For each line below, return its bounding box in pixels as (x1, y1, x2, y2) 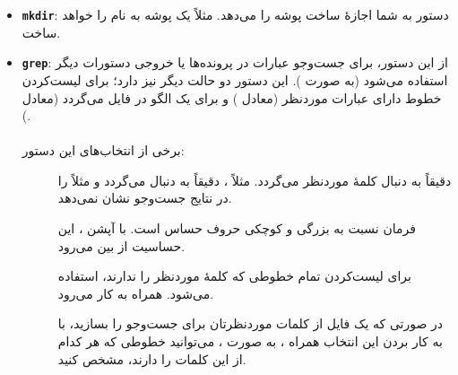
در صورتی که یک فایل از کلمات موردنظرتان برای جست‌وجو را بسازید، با (57, 314, 443, 333)
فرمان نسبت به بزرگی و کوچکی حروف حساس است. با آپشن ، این (57, 219, 416, 238)
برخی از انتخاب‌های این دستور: (22, 141, 185, 160)
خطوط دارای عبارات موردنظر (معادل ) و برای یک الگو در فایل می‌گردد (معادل (22, 88, 442, 107)
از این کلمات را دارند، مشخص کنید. (57, 349, 246, 368)
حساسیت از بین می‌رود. (57, 236, 186, 255)
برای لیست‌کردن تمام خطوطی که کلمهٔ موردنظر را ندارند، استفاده (57, 266, 411, 285)
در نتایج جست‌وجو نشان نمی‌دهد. (57, 188, 232, 207)
